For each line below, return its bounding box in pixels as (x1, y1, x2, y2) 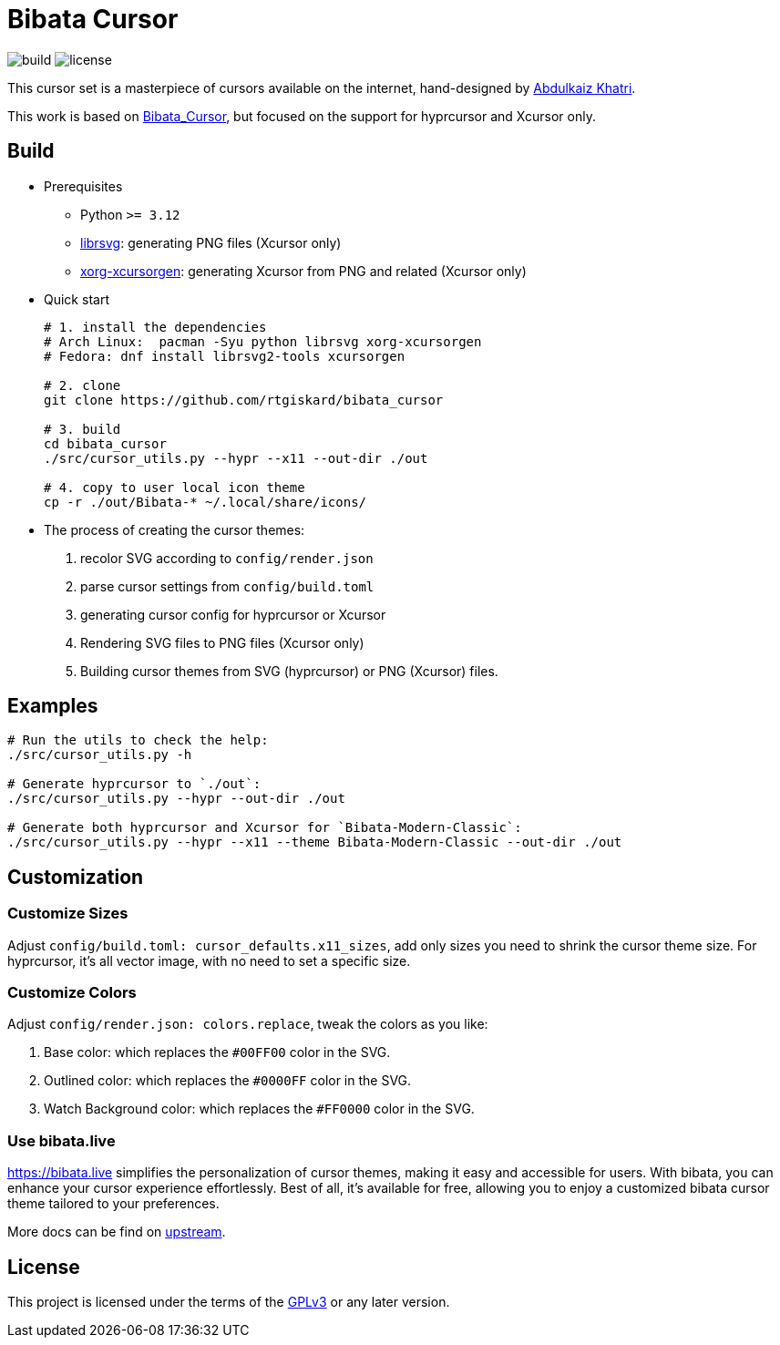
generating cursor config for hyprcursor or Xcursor (80, 606, 386, 622)
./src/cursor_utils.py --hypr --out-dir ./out (7, 791, 345, 806)
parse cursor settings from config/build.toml (80, 578, 375, 594)
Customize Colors (7, 983, 137, 1002)
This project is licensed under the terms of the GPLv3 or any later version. (7, 1294, 450, 1309)
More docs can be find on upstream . (7, 1224, 226, 1240)
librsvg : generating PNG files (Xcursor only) (80, 234, 342, 251)
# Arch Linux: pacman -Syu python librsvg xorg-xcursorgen (44, 334, 482, 349)
